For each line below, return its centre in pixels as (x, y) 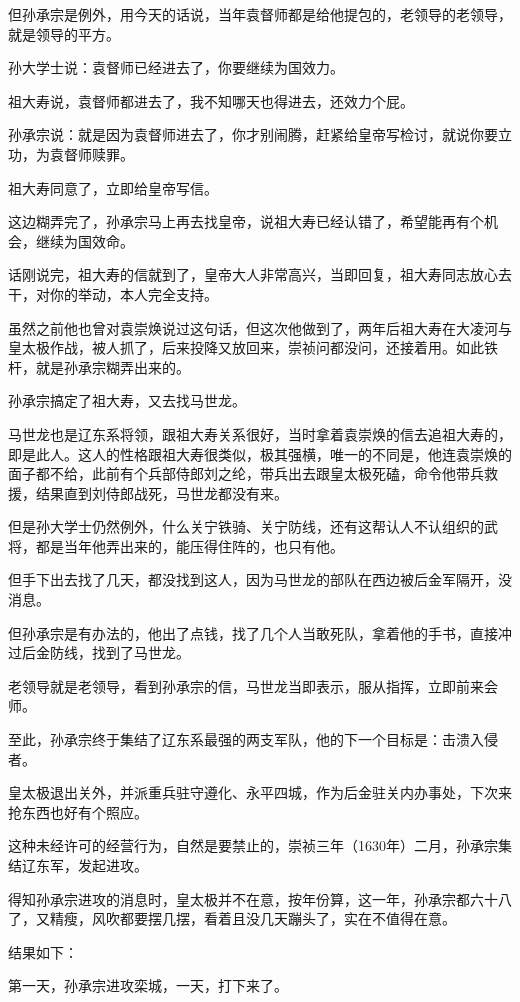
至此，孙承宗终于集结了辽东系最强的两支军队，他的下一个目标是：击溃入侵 (253, 739)
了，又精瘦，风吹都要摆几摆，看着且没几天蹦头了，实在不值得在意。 (232, 918)
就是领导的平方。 (64, 33)
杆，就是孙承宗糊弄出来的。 (99, 366)
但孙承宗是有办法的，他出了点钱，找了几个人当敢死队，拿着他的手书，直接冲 (260, 632)
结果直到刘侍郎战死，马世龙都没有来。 (161, 492)
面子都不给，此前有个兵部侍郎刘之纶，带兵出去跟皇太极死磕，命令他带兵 (246, 473)
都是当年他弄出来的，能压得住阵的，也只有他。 (189, 545)
